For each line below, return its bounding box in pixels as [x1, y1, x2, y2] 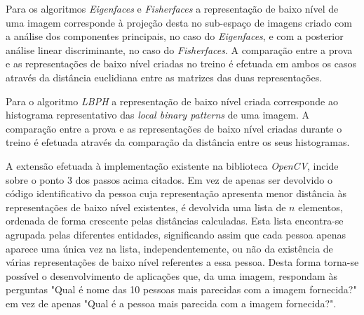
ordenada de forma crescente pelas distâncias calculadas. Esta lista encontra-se [6, 213, 344, 228]
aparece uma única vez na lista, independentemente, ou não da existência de [6, 241, 333, 255]
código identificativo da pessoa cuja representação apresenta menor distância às [6, 186, 346, 201]
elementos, [298, 199, 343, 214]
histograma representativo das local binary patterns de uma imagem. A [6, 107, 309, 122]
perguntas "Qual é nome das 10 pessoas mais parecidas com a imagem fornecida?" [6, 282, 357, 297]
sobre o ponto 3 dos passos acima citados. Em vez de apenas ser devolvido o [6, 172, 332, 187]
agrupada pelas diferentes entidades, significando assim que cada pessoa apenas [6, 227, 346, 241]
